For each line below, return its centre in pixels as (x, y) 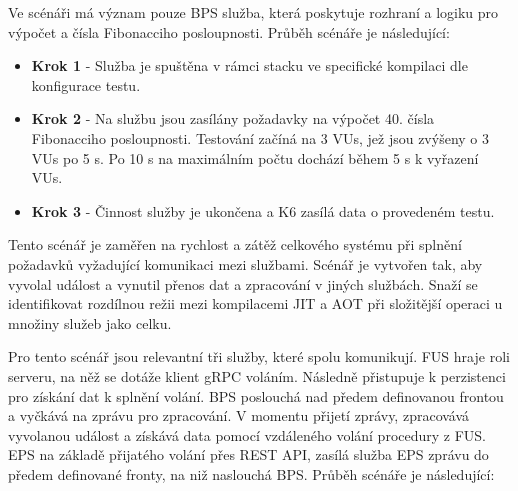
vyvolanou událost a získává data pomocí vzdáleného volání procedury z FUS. (247, 434)
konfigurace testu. (86, 84)
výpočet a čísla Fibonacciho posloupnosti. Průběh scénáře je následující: (229, 31)
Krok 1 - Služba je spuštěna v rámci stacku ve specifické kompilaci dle (249, 65)
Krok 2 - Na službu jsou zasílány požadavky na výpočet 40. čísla (233, 118)
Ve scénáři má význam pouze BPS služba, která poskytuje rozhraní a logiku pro (253, 12)
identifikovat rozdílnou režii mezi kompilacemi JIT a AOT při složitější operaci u (255, 303)
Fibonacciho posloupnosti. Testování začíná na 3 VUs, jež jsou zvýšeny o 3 (260, 137)
